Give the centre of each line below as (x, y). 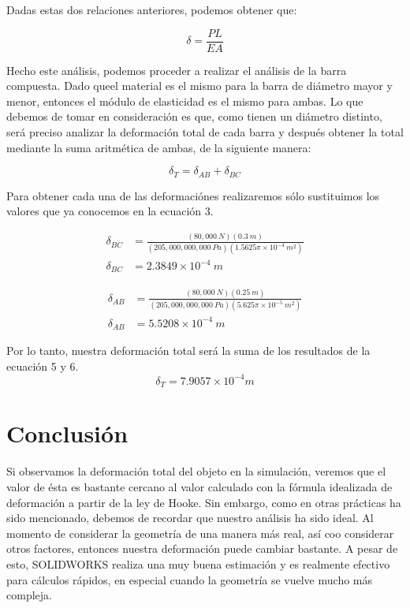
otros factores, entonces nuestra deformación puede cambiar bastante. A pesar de (202, 548)
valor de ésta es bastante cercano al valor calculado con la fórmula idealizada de (199, 487)
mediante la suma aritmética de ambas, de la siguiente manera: (159, 147)
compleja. (29, 595)
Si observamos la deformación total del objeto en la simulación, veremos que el (196, 471)
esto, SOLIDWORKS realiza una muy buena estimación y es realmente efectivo (198, 563)
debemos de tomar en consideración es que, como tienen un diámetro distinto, (194, 116)
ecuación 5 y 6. (43, 366)
